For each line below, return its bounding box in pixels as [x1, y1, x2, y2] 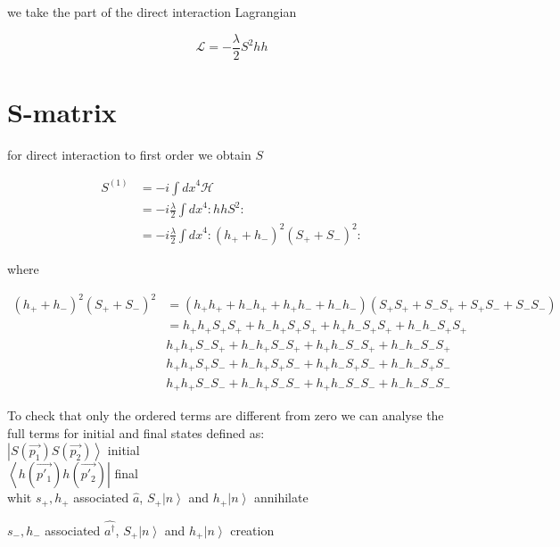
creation [230, 520, 275, 539]
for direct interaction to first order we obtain [7, 145, 251, 163]
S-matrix [7, 93, 117, 129]
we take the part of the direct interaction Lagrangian [7, 3, 297, 21]
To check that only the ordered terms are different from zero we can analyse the [7, 405, 444, 424]
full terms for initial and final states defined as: [7, 423, 265, 442]
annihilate [253, 488, 309, 507]
